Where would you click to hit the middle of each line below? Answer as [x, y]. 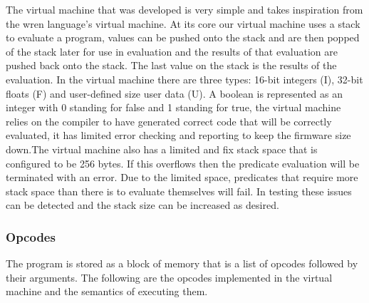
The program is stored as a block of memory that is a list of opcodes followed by [182, 263]
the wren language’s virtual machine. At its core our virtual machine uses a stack [183, 23]
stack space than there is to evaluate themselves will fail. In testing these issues [179, 191]
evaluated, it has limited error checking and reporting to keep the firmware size [178, 135]
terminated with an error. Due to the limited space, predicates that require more [182, 177]
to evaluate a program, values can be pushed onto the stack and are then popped [183, 37]
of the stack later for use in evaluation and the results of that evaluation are [172, 51]
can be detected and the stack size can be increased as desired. [142, 205]
